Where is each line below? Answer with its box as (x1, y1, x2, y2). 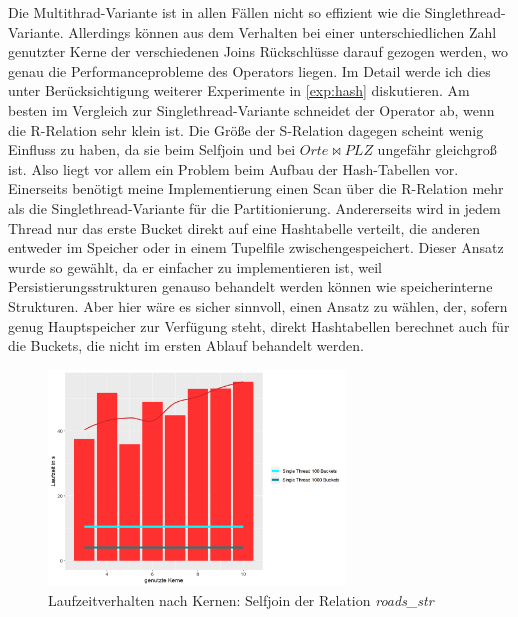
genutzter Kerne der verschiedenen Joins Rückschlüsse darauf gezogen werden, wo (8, 41, 508, 62)
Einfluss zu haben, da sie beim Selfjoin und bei (8, 139, 296, 160)
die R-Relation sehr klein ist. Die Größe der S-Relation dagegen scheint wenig (8, 119, 484, 140)
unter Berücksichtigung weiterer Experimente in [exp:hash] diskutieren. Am (8, 80, 470, 101)
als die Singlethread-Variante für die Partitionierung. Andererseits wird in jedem (8, 197, 501, 218)
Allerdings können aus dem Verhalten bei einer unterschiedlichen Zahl (68, 21, 497, 42)
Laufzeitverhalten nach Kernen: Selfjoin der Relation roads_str (48, 590, 434, 611)
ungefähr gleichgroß (377, 139, 497, 160)
